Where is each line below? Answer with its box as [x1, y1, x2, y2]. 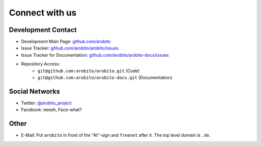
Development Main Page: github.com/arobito [21, 39, 111, 45]
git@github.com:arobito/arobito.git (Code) [37, 68, 140, 74]
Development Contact [9, 26, 77, 34]
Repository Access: [21, 61, 60, 67]
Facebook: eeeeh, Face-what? [21, 107, 82, 113]
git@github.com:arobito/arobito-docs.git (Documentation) [37, 75, 172, 81]
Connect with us [9, 7, 77, 18]
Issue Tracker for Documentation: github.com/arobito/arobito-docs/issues [21, 52, 169, 58]
